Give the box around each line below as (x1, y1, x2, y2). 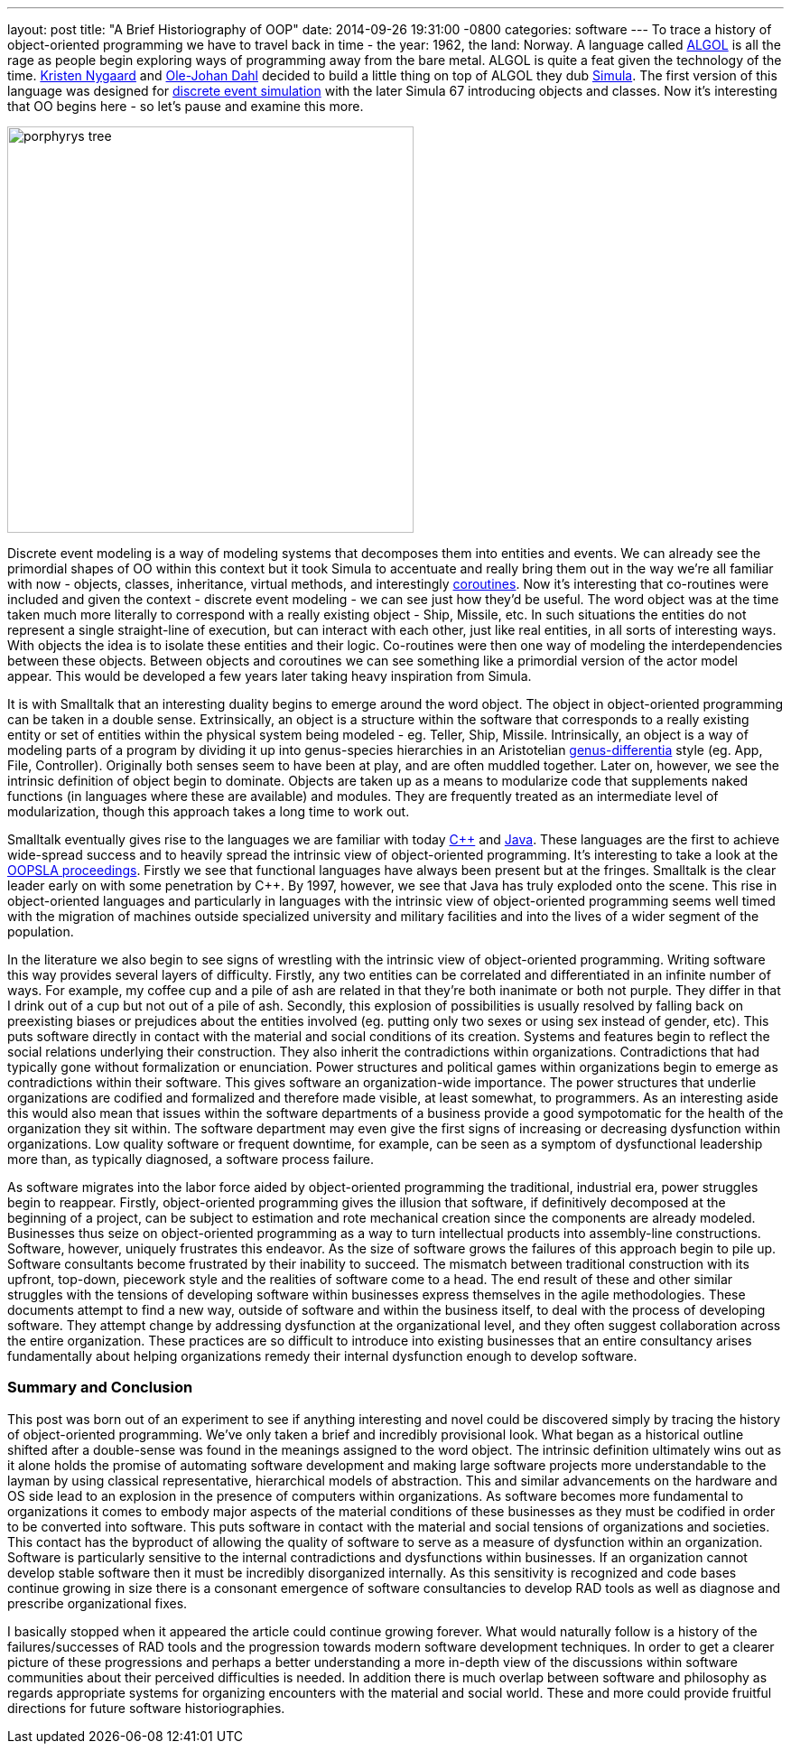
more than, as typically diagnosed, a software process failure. (7, 1151, 374, 1167)
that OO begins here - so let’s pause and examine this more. (7, 98, 364, 114)
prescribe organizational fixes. (7, 1595, 188, 1611)
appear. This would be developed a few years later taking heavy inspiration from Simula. (7, 668, 532, 684)
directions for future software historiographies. (7, 1700, 285, 1716)
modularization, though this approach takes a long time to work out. (7, 804, 410, 819)
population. (7, 924, 74, 939)
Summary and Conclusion (7, 1378, 193, 1397)
